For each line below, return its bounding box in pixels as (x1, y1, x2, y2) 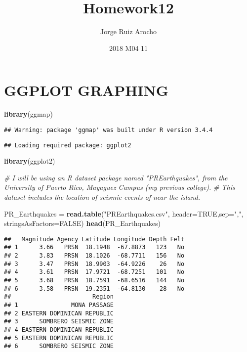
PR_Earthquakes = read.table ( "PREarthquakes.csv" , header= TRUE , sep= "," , (4, 208, 244, 219)
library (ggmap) (4, 109, 53, 119)
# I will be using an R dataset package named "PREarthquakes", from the (4, 172, 228, 182)
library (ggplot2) (4, 156, 55, 166)
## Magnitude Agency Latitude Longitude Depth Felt (4, 235, 185, 243)
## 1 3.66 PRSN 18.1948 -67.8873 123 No (4, 244, 185, 251)
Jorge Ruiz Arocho (100, 26, 157, 37)
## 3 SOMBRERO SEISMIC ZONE (4, 318, 114, 325)
